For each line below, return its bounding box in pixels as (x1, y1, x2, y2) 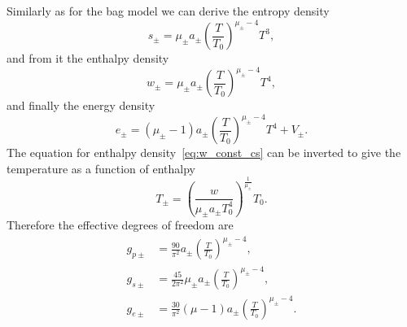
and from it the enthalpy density (7, 50, 169, 67)
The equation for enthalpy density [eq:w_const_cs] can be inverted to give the (7, 144, 401, 161)
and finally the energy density (7, 97, 155, 114)
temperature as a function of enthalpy (7, 159, 195, 177)
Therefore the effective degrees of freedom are (7, 216, 234, 233)
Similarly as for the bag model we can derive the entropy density (7, 2, 330, 19)
